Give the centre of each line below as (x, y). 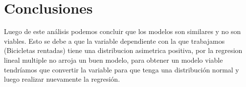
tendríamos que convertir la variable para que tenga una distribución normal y (122, 69)
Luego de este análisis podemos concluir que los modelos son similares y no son (123, 31)
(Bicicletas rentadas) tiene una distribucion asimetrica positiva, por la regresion (123, 50)
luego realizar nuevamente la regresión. (62, 79)
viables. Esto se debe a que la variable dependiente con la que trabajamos (114, 41)
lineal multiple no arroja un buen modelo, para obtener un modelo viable (113, 60)
